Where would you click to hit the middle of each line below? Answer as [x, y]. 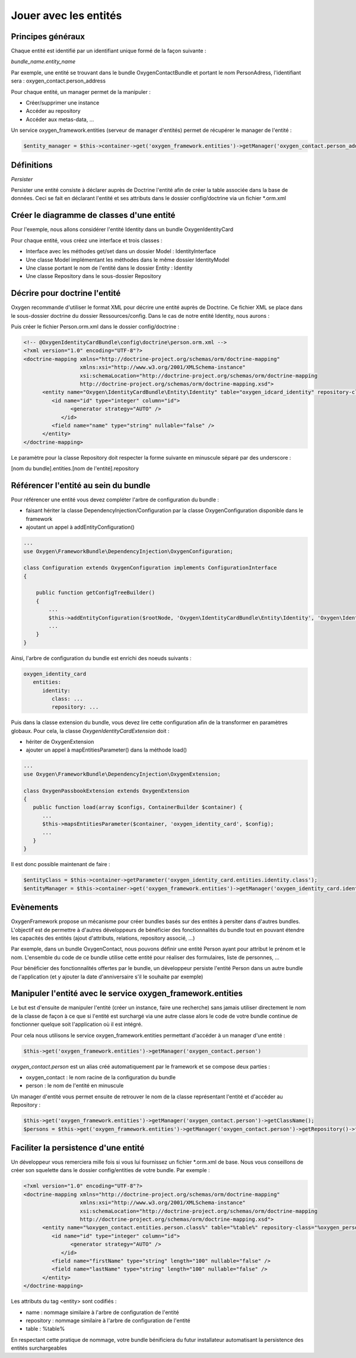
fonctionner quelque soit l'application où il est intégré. [77, 1024]
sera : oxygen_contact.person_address [58, 81]
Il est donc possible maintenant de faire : [61, 864]
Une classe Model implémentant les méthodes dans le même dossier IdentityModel [128, 260]
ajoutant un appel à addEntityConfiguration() [80, 527]
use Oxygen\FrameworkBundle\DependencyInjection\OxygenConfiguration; [128, 551]
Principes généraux [48, 37]
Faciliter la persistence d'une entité [78, 1147]
